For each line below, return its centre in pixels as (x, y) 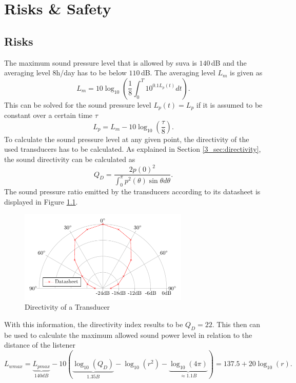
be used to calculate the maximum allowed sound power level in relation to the (128, 335)
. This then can (236, 324)
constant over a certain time (48, 115)
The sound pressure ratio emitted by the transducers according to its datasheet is (132, 192)
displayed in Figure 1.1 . (41, 201)
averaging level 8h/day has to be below (65, 73)
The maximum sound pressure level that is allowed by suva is (101, 62)
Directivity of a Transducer (67, 307)
